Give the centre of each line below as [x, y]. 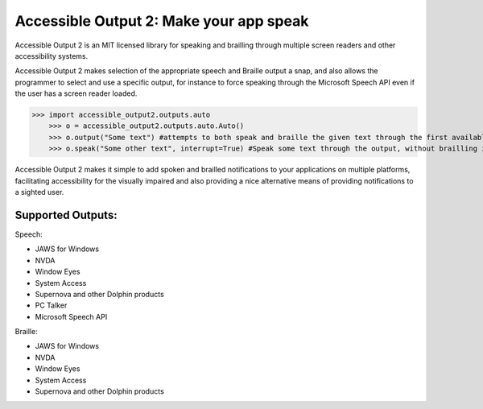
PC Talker [51, 305]
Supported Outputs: [66, 215]
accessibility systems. [52, 56]
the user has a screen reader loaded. [76, 93]
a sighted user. [39, 192]
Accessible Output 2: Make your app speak [162, 21]
